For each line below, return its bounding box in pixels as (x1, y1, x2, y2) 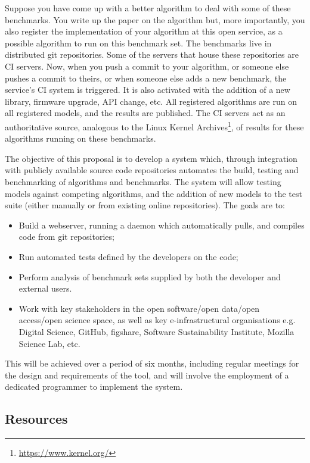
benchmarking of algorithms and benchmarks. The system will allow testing (5, 175, 281, 187)
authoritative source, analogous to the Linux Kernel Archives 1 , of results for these (5, 118, 304, 133)
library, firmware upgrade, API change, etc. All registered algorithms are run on (5, 95, 297, 107)
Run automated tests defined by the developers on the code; (18, 250, 238, 262)
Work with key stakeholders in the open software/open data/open (18, 302, 260, 314)
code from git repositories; (18, 230, 114, 243)
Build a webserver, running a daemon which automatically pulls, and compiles (18, 218, 305, 231)
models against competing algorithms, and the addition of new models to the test (5, 187, 302, 199)
